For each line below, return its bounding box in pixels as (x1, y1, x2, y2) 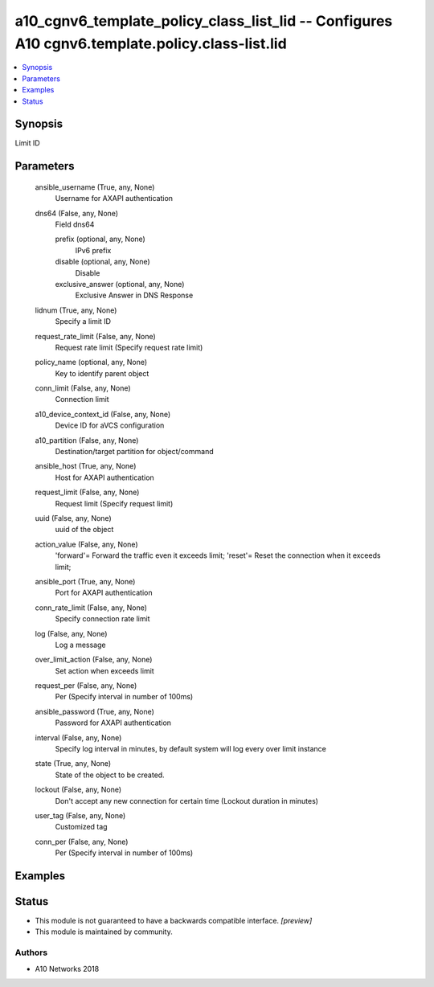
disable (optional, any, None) (55, 257, 150, 267)
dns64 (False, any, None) (35, 208, 119, 218)
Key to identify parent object (55, 368, 149, 378)
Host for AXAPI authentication (55, 473, 154, 482)
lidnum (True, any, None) (35, 305, 117, 315)
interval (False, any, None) (35, 732, 122, 743)
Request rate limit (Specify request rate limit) (55, 342, 203, 352)
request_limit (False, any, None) (35, 487, 140, 498)
